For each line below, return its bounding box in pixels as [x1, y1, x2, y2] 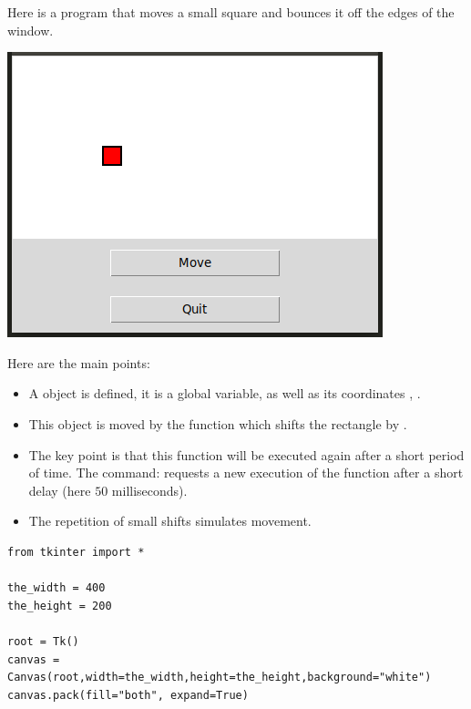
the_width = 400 [7, 581, 106, 595]
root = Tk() [7, 634, 79, 648]
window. [7, 20, 54, 39]
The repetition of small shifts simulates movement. [28, 511, 312, 530]
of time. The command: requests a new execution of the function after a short [28, 463, 464, 482]
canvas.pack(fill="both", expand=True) [7, 688, 249, 702]
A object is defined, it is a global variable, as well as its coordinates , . [28, 384, 421, 403]
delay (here [28, 480, 91, 499]
